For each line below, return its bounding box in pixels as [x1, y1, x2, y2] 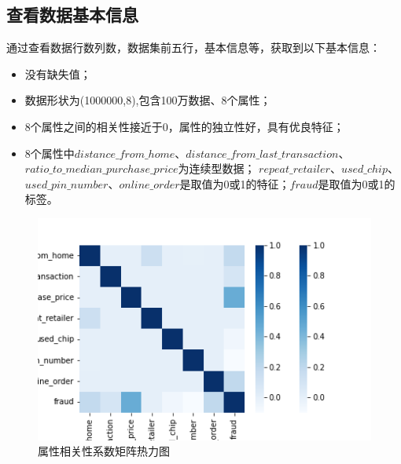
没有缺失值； [24, 65, 91, 82]
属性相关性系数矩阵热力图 [38, 443, 170, 459]
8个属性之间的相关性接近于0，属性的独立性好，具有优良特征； [24, 118, 344, 134]
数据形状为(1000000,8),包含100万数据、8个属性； [24, 92, 271, 108]
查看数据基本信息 [6, 2, 138, 27]
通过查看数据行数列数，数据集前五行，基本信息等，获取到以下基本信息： [6, 39, 381, 56]
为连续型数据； [178, 160, 256, 177]
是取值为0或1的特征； [179, 175, 290, 192]
